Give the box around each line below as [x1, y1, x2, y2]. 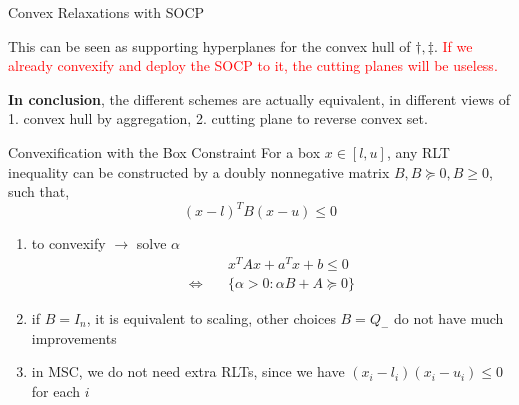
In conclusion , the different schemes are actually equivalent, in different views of [8, 88, 510, 109]
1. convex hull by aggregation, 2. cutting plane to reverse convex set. [8, 108, 428, 129]
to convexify [31, 233, 106, 254]
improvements [31, 327, 117, 348]
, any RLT [386, 141, 450, 162]
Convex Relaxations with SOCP [8, 2, 205, 22]
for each [31, 380, 81, 401]
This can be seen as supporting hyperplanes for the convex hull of [8, 35, 411, 56]
